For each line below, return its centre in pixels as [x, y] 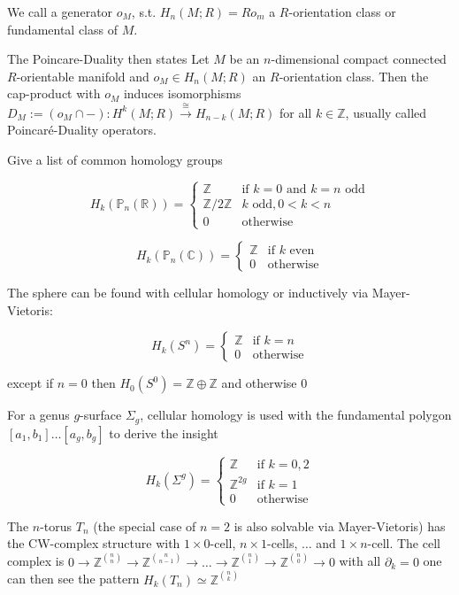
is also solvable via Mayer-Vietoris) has [340, 525]
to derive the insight [164, 433]
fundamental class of [62, 29]
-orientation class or [342, 12]
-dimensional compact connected [359, 59]
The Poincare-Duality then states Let [108, 59]
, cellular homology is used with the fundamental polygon [296, 415]
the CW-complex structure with [94, 543]
